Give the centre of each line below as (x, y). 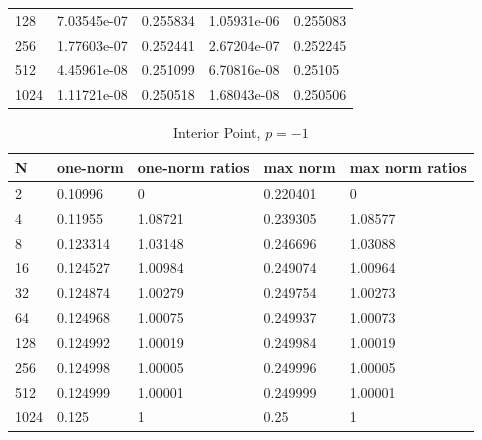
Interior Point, (217, 132)
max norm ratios (408, 166)
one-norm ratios (193, 166)
